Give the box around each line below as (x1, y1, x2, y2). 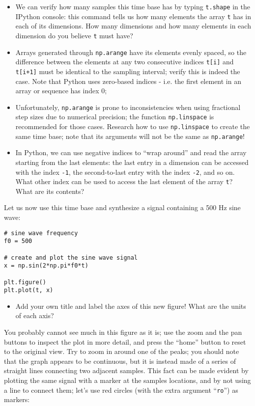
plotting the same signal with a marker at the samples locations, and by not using (4, 375, 251, 385)
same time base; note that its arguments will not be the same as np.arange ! (15, 131, 245, 141)
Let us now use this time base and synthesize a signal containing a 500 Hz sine (4, 202, 241, 213)
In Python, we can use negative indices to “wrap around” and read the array (15, 147, 247, 158)
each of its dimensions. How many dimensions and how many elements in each (15, 21, 251, 31)
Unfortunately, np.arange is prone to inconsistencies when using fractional (15, 102, 241, 112)
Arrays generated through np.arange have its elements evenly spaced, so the (15, 47, 247, 57)
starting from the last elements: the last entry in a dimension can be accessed (15, 157, 249, 167)
